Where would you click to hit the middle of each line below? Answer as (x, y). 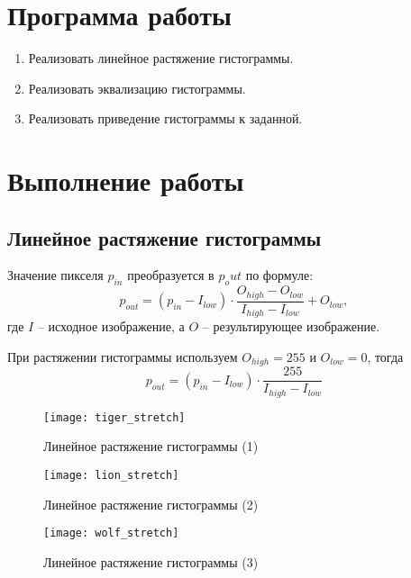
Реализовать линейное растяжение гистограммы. (161, 58)
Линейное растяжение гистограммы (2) (151, 504)
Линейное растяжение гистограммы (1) (151, 446)
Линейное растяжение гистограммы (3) (151, 561)
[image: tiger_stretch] (114, 417)
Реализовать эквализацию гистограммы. (137, 88)
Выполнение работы (126, 181)
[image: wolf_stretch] (111, 533)
